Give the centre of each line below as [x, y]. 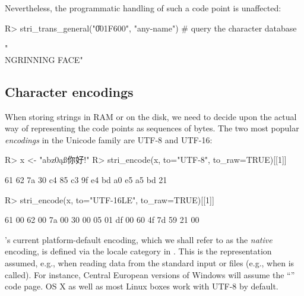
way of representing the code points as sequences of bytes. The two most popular [152, 128]
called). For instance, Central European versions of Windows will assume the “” [150, 274]
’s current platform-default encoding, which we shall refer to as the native [139, 239]
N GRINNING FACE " [44, 59]
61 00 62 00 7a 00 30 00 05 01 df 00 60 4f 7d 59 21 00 [102, 220]
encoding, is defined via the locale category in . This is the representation [138, 251]
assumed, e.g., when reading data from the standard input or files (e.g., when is [150, 262]
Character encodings [69, 91]
